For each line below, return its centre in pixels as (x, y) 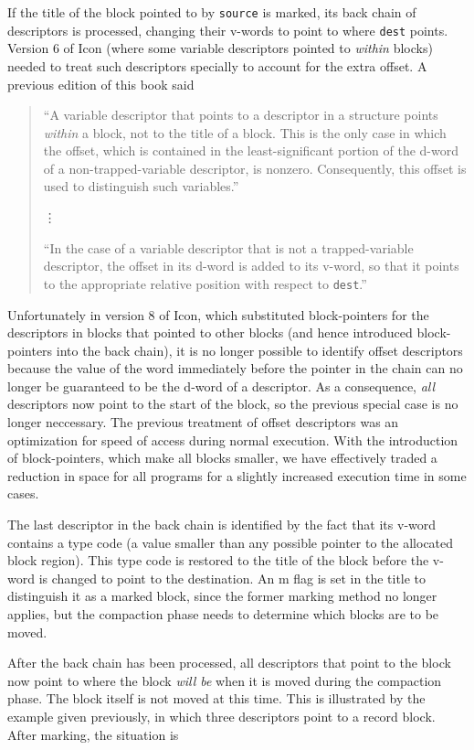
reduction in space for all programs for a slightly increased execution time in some (237, 475)
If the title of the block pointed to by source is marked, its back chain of (212, 12)
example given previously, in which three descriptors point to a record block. (221, 716)
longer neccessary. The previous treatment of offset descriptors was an (203, 422)
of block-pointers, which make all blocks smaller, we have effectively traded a (222, 458)
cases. (23, 493)
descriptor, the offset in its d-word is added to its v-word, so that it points (251, 266)
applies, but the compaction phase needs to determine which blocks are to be (223, 614)
